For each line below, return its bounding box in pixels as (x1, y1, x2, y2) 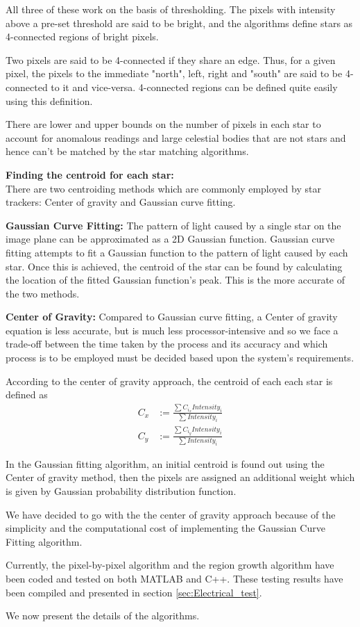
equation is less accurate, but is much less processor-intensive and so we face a (6, 323, 338, 337)
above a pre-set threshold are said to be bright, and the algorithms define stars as (6, 15, 353, 30)
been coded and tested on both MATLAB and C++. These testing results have (6, 571, 343, 585)
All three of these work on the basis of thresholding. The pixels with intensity (6, 2, 336, 16)
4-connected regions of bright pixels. (6, 29, 159, 44)
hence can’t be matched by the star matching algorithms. (6, 144, 249, 158)
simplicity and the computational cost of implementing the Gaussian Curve (6, 521, 325, 535)
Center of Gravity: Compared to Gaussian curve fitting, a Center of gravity (6, 309, 338, 324)
